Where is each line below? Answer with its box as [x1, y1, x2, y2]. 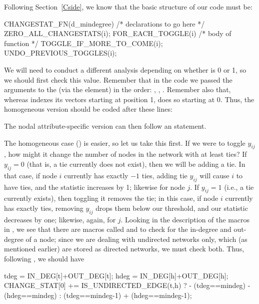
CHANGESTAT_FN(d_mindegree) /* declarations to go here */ [4, 18, 205, 29]
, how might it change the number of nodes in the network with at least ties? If [4, 149, 247, 159]
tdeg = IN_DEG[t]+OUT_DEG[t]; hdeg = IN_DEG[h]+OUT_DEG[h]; [4, 270, 228, 280]
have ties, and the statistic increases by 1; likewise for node [4, 181, 185, 192]
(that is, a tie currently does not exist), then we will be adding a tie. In [26, 158, 245, 169]
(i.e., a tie [224, 181, 254, 192]
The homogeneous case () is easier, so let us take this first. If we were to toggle [4, 137, 245, 148]
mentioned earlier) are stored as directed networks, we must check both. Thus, [4, 243, 244, 254]
